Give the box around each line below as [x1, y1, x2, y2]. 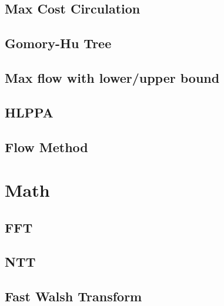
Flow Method [5, 137, 88, 156]
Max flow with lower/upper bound [5, 68, 220, 86]
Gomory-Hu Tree [5, 34, 112, 52]
